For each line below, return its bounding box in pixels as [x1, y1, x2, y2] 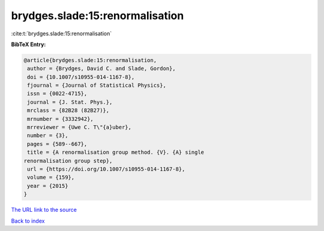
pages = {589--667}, [27, 141, 88, 147]
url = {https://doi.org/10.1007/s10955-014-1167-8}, [27, 166, 185, 172]
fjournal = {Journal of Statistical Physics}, [27, 82, 166, 89]
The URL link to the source [11, 206, 77, 214]
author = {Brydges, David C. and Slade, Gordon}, [27, 65, 176, 72]
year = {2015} [27, 183, 68, 189]
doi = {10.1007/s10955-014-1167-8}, [27, 74, 135, 80]
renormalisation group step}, [23, 157, 113, 164]
